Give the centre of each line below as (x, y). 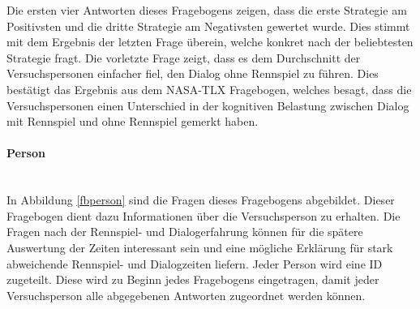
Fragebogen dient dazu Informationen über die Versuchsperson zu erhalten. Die (204, 215)
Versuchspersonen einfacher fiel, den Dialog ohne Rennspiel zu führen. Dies (193, 73)
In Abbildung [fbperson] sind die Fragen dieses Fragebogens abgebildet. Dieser (201, 200)
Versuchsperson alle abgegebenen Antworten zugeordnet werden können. (186, 295)
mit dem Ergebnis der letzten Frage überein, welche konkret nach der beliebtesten (210, 42)
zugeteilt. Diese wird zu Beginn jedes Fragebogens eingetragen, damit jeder (193, 279)
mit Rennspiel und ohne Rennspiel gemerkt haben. (133, 121)
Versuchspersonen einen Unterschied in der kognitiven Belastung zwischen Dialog (208, 105)
